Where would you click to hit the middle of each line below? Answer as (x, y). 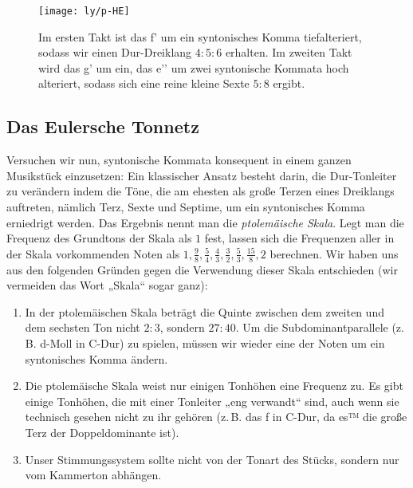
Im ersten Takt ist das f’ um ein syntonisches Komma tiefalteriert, (200, 36)
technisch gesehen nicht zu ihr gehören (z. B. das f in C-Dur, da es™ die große (216, 417)
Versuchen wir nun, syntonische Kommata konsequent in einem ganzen (179, 160)
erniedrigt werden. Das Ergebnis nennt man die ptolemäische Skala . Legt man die (205, 222)
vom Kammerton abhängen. (93, 475)
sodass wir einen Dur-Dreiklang (115, 52)
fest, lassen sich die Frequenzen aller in (299, 238)
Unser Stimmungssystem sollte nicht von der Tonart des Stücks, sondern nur (212, 459)
